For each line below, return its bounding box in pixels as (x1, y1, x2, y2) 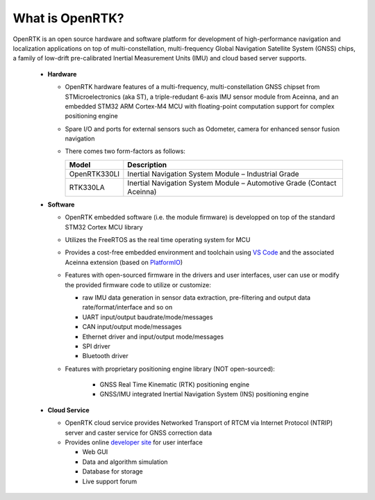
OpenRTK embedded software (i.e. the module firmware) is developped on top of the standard (65, 213, 335, 222)
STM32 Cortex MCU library (65, 223, 143, 231)
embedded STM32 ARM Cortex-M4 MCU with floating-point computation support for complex (65, 102, 335, 111)
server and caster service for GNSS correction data (65, 428, 212, 437)
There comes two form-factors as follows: (65, 147, 185, 156)
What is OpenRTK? (12, 10, 124, 26)
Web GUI (82, 448, 108, 456)
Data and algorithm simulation (82, 458, 168, 466)
